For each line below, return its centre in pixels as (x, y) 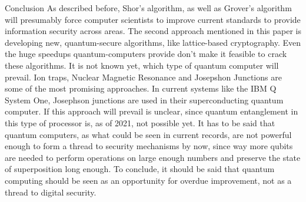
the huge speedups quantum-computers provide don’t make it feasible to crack (146, 54)
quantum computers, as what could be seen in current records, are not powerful (148, 134)
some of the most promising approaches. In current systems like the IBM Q (141, 88)
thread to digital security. (51, 192)
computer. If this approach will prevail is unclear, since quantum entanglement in (152, 111)
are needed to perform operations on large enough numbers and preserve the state (153, 157)
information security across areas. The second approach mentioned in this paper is (153, 31)
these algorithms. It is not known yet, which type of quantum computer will (142, 65)
